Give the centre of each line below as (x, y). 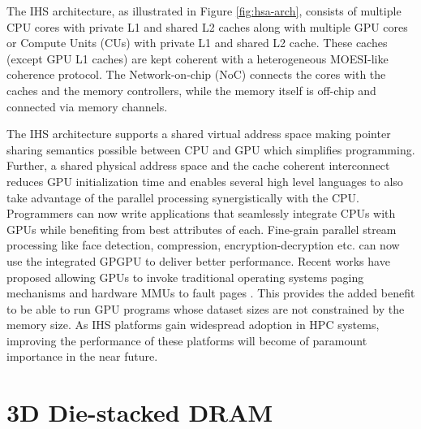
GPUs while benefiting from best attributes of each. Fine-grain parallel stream (202, 229)
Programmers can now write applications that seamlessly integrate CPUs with (201, 213)
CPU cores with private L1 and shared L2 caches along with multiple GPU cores (207, 26)
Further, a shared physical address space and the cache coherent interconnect (198, 165)
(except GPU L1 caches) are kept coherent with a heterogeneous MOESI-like (198, 58)
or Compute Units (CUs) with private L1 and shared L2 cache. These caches (197, 43)
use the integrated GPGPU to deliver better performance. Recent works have (198, 260)
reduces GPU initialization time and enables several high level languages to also (205, 181)
